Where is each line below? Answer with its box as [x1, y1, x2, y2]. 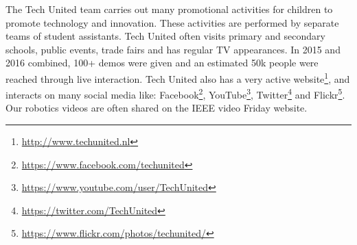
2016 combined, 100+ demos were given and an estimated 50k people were [5, 55, 319, 70]
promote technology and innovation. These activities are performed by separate [5, 15, 339, 29]
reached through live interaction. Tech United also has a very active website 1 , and [5, 69, 350, 86]
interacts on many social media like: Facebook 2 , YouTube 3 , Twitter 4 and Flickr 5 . [5, 86, 345, 101]
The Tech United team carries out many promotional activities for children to [5, 2, 333, 16]
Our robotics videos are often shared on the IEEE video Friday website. [5, 101, 308, 115]
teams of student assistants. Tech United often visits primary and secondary [5, 29, 325, 43]
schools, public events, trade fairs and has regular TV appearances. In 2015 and [5, 42, 341, 56]
